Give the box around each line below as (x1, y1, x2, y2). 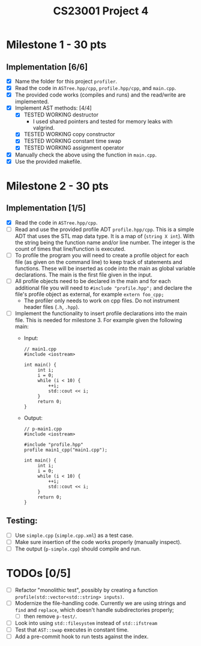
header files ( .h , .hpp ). (23, 303, 80, 310)
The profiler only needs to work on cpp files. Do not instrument (23, 297, 180, 304)
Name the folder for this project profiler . (14, 78, 118, 85)
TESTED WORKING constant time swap (23, 137, 122, 145)
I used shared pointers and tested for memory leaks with (32, 118, 173, 125)
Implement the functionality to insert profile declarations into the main (14, 310, 188, 317)
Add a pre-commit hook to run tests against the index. (14, 633, 149, 640)
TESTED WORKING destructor (23, 111, 99, 118)
